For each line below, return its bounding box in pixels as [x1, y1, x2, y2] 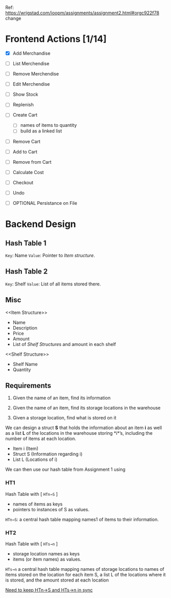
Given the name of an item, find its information [12, 395, 111, 401]
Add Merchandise [12, 50, 51, 56]
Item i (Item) [12, 446, 38, 452]
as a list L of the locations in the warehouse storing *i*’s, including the [5, 430, 153, 436]
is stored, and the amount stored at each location [5, 577, 109, 583]
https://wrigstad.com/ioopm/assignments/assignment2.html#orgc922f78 [5, 10, 160, 16]
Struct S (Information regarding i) [12, 451, 83, 457]
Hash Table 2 [5, 267, 48, 276]
